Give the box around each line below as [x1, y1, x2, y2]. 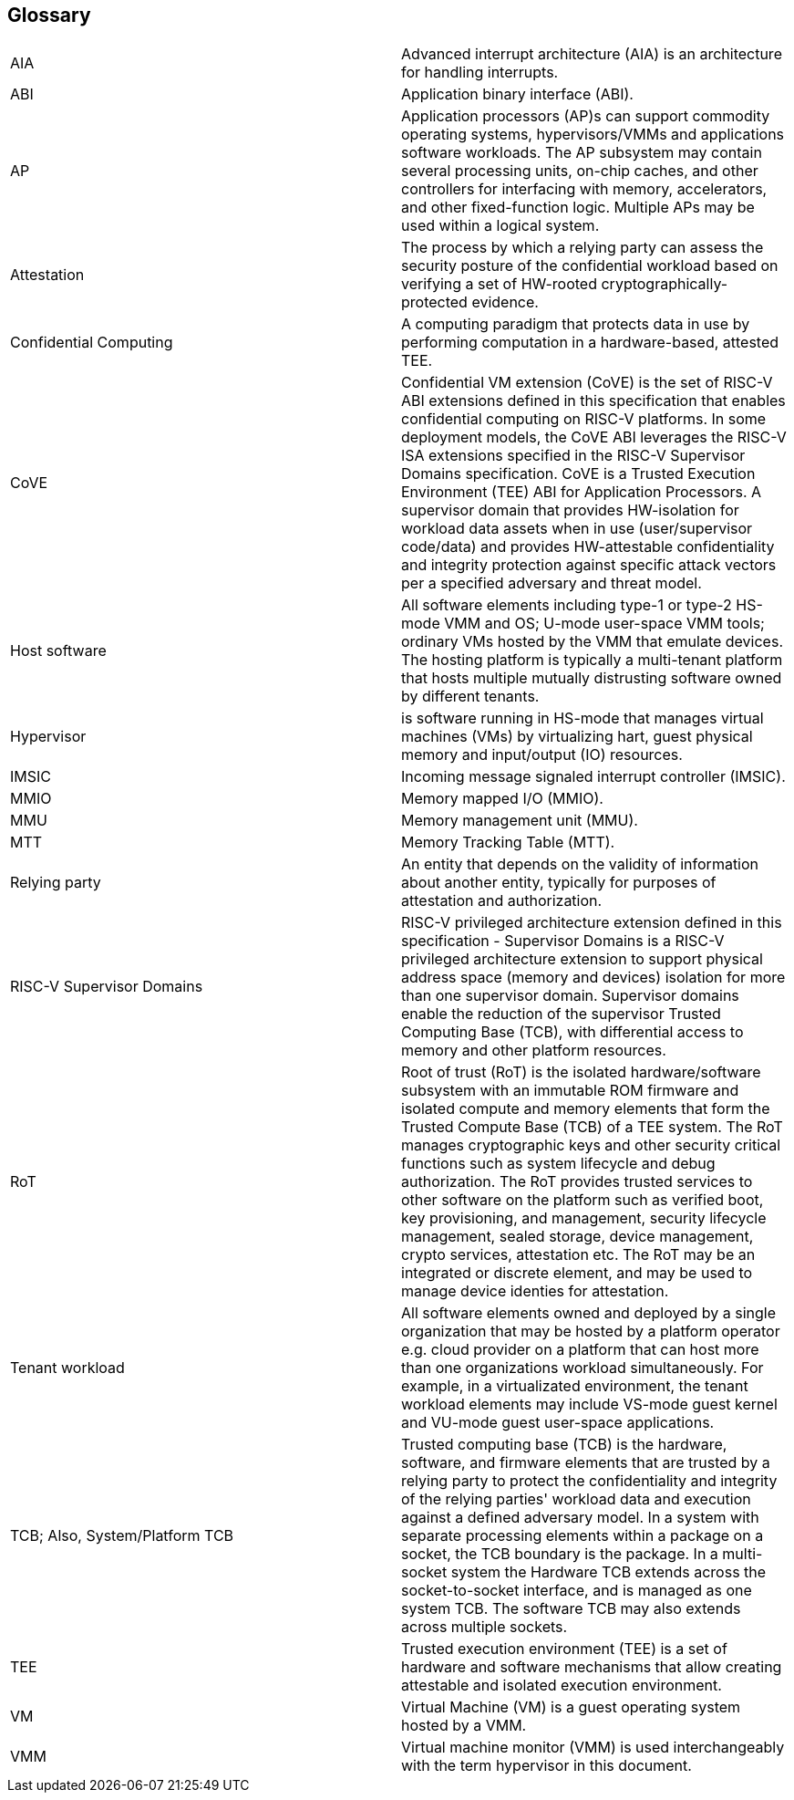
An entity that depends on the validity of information [401, 855, 759, 874]
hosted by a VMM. [401, 1716, 527, 1735]
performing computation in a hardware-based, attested [401, 333, 779, 352]
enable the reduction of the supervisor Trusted [401, 1004, 721, 1024]
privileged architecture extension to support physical [401, 950, 763, 969]
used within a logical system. [401, 216, 600, 235]
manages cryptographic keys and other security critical [401, 1136, 781, 1155]
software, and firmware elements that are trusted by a [401, 1453, 770, 1472]
